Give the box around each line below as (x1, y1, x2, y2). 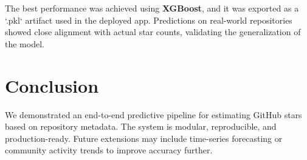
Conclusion (5, 73, 99, 98)
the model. (5, 37, 44, 50)
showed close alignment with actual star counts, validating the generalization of (5, 25, 301, 38)
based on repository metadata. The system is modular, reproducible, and (5, 120, 277, 133)
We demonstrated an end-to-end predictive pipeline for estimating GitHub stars (5, 108, 302, 121)
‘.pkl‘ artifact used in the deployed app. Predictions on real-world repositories (5, 13, 292, 26)
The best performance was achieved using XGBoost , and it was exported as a (5, 2, 299, 14)
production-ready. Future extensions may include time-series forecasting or (5, 132, 283, 144)
